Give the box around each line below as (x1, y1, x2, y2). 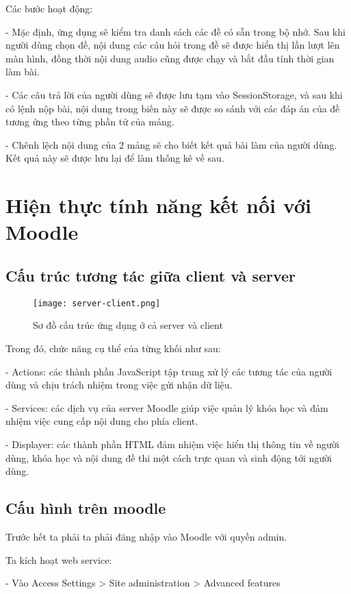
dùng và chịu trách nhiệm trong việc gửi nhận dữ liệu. (5, 378, 233, 392)
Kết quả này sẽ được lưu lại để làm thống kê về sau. (5, 151, 224, 165)
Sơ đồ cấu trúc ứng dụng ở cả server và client (33, 318, 223, 332)
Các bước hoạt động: (5, 1, 93, 15)
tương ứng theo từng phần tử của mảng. (5, 114, 174, 129)
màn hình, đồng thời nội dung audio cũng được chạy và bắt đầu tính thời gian (5, 51, 335, 65)
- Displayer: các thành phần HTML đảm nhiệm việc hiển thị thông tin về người (5, 436, 339, 451)
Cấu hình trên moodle (5, 497, 166, 519)
